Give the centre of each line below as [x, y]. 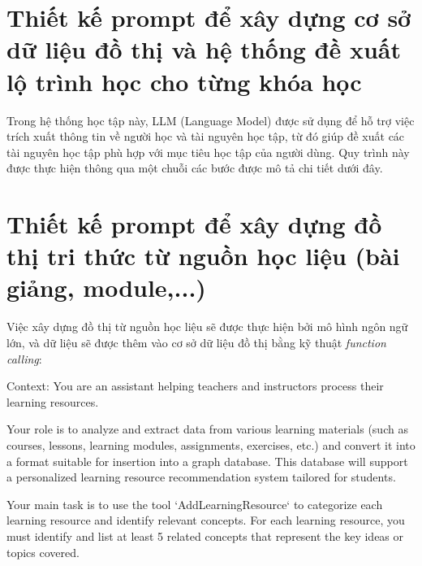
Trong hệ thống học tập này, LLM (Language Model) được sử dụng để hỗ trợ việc [211, 120]
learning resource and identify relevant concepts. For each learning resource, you [206, 520]
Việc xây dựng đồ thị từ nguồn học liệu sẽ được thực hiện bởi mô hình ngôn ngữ [207, 327]
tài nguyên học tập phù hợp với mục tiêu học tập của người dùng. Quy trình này [208, 152]
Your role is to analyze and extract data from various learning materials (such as [207, 429]
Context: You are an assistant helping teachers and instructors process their [195, 386]
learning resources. [53, 401]
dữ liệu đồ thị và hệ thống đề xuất [204, 49]
